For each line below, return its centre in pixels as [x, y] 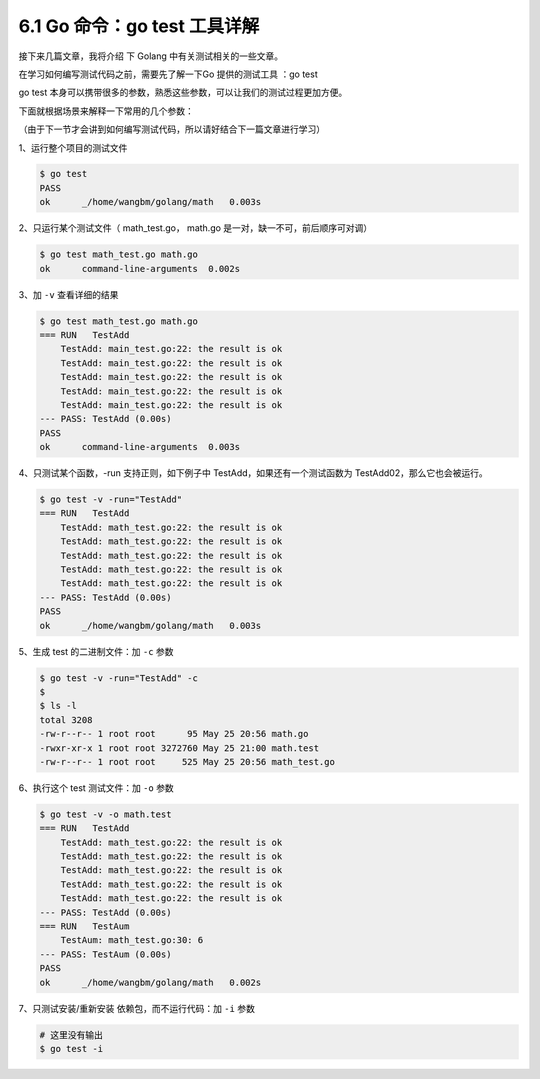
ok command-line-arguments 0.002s [139, 268]
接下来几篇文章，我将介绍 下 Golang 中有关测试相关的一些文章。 [151, 56]
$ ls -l [58, 706]
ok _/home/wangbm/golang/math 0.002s [150, 982]
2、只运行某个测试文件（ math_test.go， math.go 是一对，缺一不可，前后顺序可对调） [195, 228]
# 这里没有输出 [71, 1034]
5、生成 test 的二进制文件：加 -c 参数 [96, 651]
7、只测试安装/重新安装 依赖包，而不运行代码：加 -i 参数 [136, 1008]
